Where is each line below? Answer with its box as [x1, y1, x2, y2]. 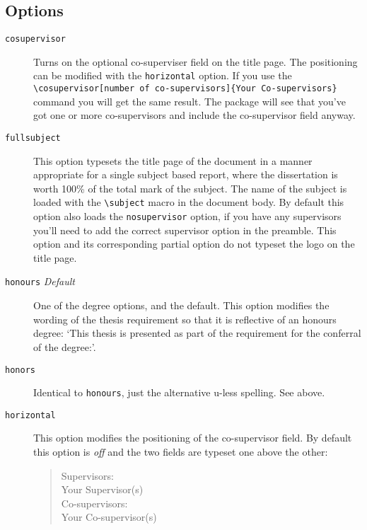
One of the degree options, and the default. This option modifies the [33, 298, 330, 313]
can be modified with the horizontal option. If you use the [33, 68, 292, 83]
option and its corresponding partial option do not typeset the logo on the [33, 236, 355, 251]
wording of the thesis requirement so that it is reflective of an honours [33, 311, 337, 326]
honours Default [5, 274, 76, 289]
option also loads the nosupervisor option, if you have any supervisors [33, 209, 342, 224]
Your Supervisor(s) [61, 482, 144, 497]
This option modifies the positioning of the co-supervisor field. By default [33, 430, 352, 445]
